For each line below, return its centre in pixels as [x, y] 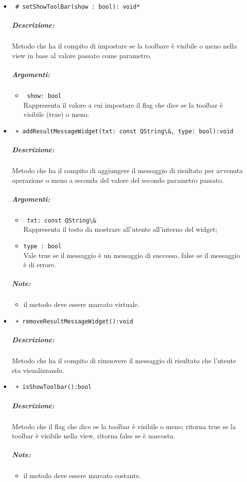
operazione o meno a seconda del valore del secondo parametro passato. [118, 180]
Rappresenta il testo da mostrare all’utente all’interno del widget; [120, 229]
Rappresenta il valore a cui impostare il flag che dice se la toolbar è [123, 104]
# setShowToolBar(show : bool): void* [78, 7]
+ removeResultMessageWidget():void [74, 322]
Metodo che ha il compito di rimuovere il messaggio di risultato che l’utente [124, 361]
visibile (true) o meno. [56, 114]
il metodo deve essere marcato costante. [82, 475]
